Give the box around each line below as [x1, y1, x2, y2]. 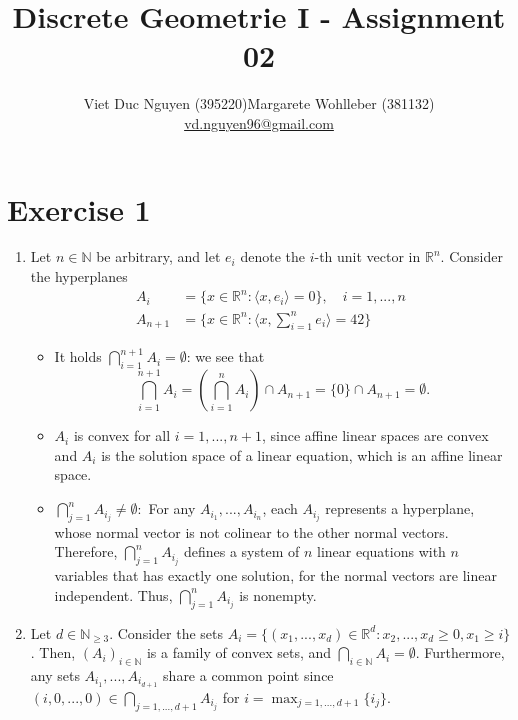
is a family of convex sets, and [146, 642, 332, 663]
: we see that [186, 346, 265, 367]
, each [262, 498, 298, 519]
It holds [54, 346, 102, 367]
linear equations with [317, 541, 446, 562]
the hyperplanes [30, 266, 128, 287]
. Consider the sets [109, 622, 224, 643]
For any [148, 498, 196, 519]
